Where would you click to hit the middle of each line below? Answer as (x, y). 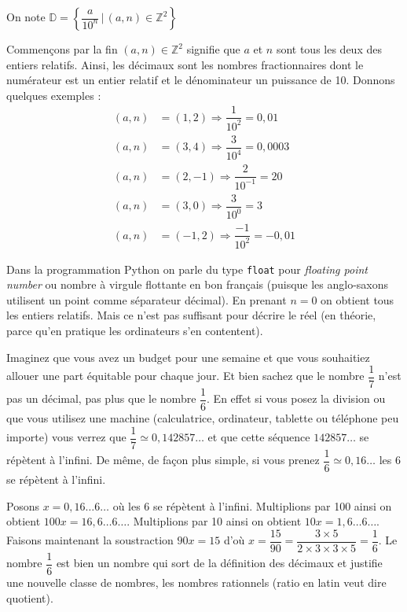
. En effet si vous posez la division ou (296, 398)
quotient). (30, 597)
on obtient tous (357, 299)
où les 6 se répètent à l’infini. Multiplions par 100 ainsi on (252, 505)
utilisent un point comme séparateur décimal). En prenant (147, 299)
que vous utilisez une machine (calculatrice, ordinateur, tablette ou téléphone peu (203, 418)
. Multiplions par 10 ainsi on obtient (214, 521)
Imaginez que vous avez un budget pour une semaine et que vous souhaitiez (188, 357)
